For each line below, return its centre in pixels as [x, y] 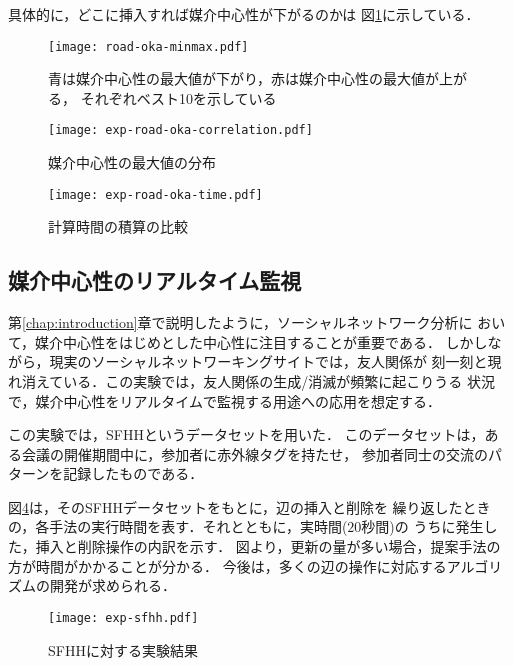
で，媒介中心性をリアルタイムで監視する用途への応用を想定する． [225, 400]
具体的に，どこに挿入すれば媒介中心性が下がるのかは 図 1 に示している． [244, 14]
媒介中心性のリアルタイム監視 [155, 280]
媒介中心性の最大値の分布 [132, 162]
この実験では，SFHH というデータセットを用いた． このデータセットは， [246, 434]
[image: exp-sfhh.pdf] [123, 617]
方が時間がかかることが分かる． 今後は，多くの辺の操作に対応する [227, 565]
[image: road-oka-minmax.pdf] [148, 46]
